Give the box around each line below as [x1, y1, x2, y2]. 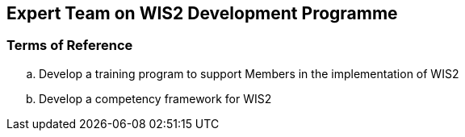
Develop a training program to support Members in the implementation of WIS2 [39, 66, 459, 81]
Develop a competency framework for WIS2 [39, 91, 272, 106]
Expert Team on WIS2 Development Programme [6, 3, 398, 23]
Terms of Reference [6, 37, 133, 54]
